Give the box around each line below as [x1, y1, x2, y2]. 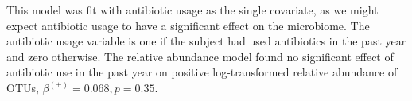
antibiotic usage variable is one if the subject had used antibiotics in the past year [6, 33, 406, 49]
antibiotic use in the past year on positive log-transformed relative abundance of [6, 64, 398, 80]
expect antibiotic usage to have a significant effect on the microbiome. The [6, 17, 370, 33]
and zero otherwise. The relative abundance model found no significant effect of [6, 48, 394, 64]
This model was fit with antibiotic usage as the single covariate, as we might [6, 2, 379, 17]
